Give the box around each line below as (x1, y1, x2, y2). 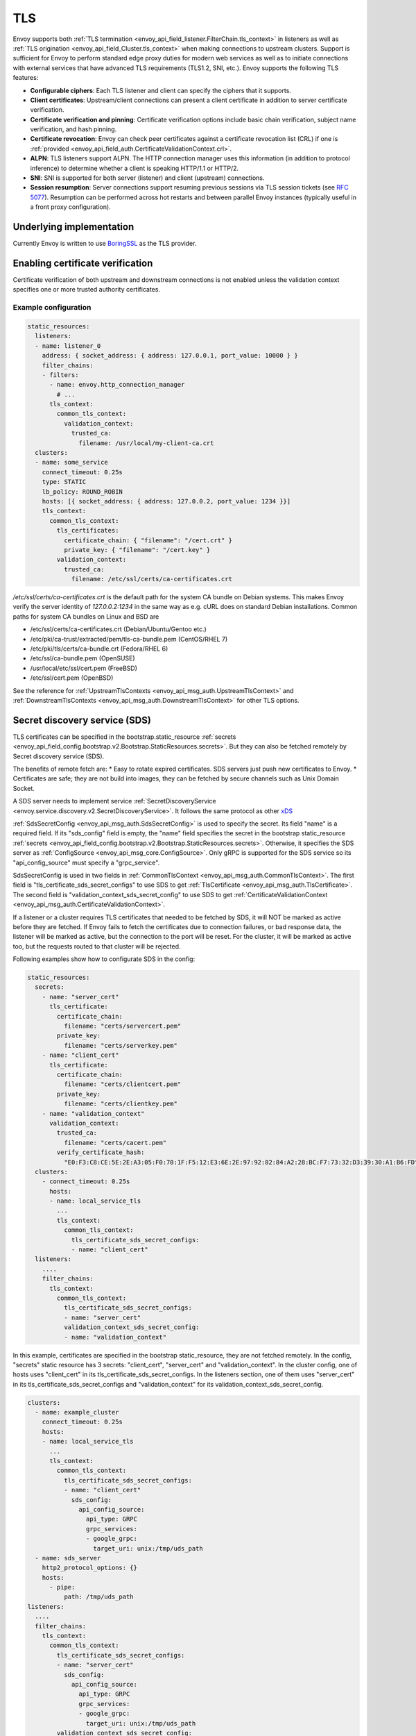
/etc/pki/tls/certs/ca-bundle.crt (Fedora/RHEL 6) (30, 644, 168, 653)
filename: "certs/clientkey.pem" (63, 1100, 178, 1108)
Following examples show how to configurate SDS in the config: (12, 955, 196, 963)
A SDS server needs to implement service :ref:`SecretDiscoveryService (12, 797, 216, 806)
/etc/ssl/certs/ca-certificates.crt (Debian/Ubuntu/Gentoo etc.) (30, 625, 207, 633)
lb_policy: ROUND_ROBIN (42, 487, 123, 496)
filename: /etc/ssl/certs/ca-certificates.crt (71, 575, 232, 583)
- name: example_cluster (35, 1408, 119, 1417)
